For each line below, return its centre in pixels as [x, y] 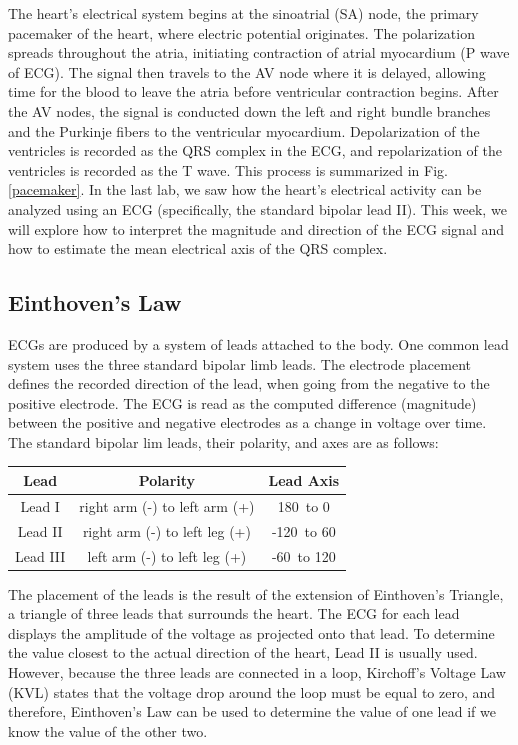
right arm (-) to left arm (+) [167, 505]
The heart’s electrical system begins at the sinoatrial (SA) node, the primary [243, 13]
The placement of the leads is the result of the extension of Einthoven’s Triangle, [256, 593]
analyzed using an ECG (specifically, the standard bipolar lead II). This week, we [257, 208]
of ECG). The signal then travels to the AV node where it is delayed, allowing [247, 71]
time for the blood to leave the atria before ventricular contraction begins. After [253, 91]
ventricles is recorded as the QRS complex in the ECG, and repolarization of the [255, 150]
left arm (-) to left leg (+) [167, 555]
